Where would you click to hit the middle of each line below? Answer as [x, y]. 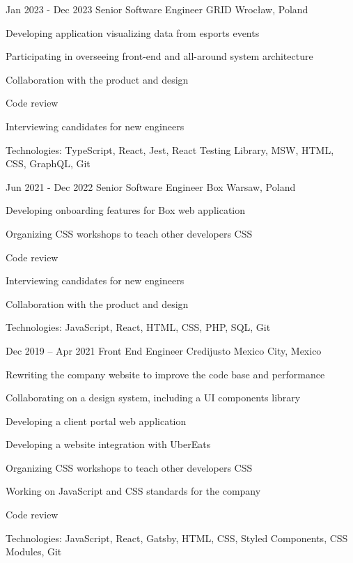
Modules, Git [34, 552]
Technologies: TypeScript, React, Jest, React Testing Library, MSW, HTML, [170, 149]
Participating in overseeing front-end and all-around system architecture [159, 56]
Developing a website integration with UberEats [108, 444]
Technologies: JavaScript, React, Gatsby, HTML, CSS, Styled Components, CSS [177, 538]
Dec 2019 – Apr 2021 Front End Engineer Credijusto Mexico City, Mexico [164, 350]
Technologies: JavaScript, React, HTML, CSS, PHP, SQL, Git [138, 327]
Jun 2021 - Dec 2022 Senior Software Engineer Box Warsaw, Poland [151, 186]
